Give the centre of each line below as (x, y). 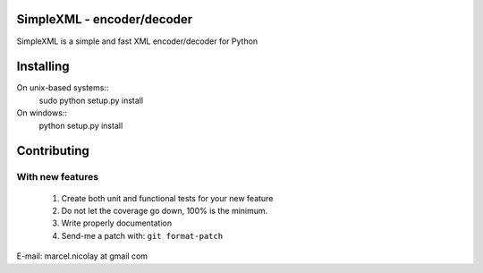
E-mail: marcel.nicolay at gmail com (82, 256)
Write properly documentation (117, 223)
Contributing (53, 151)
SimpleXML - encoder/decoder (105, 19)
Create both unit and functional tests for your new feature (167, 198)
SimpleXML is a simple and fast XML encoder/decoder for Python (137, 41)
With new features (57, 177)
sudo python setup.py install (91, 100)
